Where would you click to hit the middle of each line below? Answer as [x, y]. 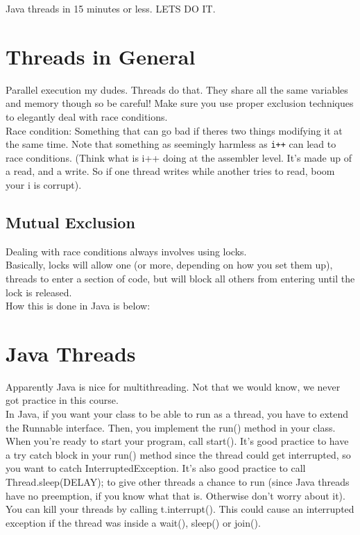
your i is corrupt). [44, 184]
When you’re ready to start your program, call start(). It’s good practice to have [177, 441]
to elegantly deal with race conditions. [87, 116]
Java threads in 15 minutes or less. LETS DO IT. [111, 8]
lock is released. [39, 292]
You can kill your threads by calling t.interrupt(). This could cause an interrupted [180, 509]
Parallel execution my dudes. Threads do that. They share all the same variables [177, 89]
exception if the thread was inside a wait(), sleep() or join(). [133, 522]
